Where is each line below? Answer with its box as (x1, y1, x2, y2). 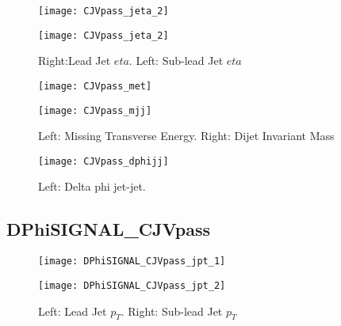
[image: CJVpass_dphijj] (38, 155, 169, 167)
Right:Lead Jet (38, 52, 111, 69)
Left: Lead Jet (38, 302, 107, 319)
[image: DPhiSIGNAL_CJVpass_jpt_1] (38, 256, 226, 267)
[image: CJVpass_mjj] (38, 104, 152, 116)
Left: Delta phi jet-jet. (38, 178, 146, 195)
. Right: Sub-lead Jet (121, 302, 223, 319)
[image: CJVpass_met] (38, 80, 152, 92)
